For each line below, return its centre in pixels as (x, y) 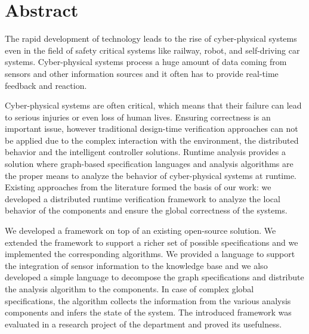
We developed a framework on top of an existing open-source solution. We (140, 231)
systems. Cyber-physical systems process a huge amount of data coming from (146, 62)
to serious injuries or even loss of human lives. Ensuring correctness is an (138, 117)
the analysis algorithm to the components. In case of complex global (129, 289)
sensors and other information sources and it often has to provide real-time (142, 73)
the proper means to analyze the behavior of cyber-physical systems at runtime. (151, 175)
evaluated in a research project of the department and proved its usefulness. (143, 324)
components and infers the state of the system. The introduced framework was (148, 312)
